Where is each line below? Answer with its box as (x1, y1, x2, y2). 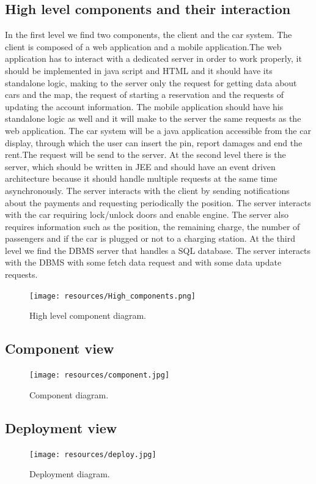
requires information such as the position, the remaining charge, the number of (5, 220, 300, 233)
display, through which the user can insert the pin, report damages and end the (5, 136, 303, 149)
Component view (5, 339, 114, 358)
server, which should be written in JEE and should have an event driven (5, 160, 276, 173)
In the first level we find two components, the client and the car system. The (5, 28, 292, 41)
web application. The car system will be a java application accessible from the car (5, 124, 311, 136)
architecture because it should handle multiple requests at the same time (5, 172, 277, 185)
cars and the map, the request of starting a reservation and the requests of (5, 88, 284, 101)
